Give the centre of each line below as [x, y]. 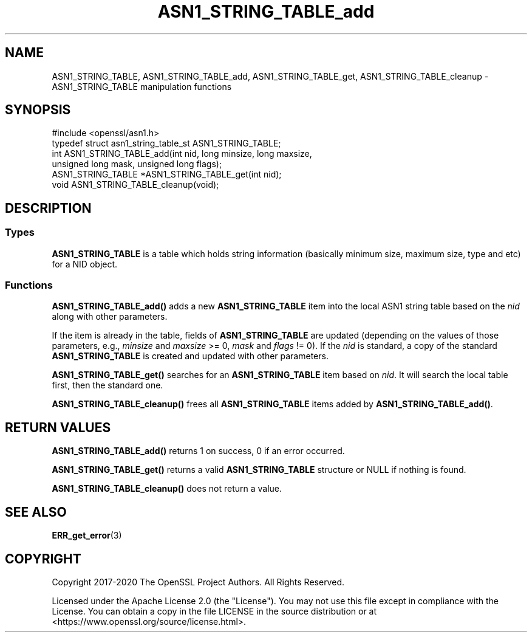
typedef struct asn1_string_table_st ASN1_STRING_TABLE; [166, 143]
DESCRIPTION [48, 208]
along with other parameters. [110, 317]
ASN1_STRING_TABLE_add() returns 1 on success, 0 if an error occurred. [198, 451]
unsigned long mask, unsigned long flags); [137, 164]
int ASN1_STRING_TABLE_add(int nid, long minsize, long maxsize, [182, 154]
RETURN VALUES [58, 427]
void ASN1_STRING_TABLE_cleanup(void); [135, 185]
